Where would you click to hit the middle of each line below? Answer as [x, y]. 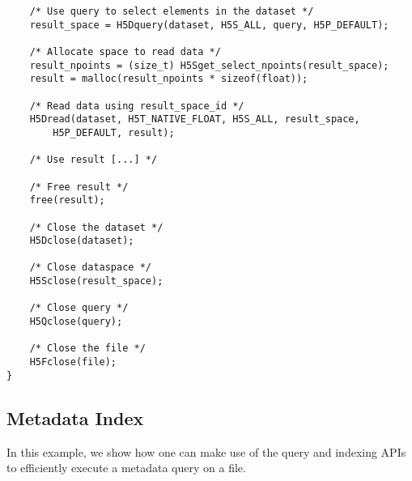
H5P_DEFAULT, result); [114, 132]
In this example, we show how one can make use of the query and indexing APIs [206, 451]
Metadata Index [75, 417]
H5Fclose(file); [73, 362]
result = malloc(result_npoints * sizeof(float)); [169, 79]
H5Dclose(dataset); [82, 241]
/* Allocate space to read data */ [125, 51]
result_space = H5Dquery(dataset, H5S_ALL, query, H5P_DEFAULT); [209, 25]
